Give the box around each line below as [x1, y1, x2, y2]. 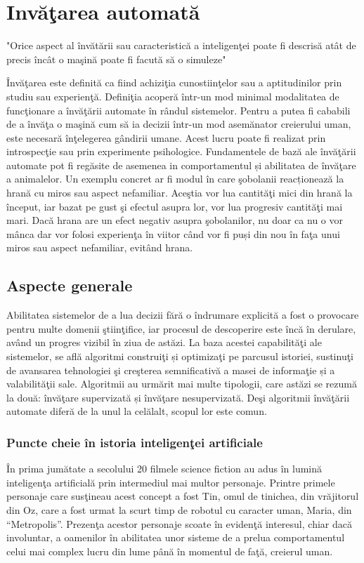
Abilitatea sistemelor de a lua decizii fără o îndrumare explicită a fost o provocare [6, 307, 359, 322]
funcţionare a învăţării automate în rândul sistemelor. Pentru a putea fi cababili [6, 102, 351, 117]
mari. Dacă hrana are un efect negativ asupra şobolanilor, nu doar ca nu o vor [6, 213, 343, 227]
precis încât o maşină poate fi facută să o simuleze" [6, 51, 226, 66]
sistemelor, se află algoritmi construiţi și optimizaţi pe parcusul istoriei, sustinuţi [6, 349, 354, 364]
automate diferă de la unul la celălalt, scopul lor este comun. [6, 404, 267, 418]
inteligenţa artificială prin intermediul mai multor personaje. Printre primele [6, 475, 335, 489]
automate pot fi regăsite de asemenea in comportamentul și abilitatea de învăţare [6, 157, 356, 172]
